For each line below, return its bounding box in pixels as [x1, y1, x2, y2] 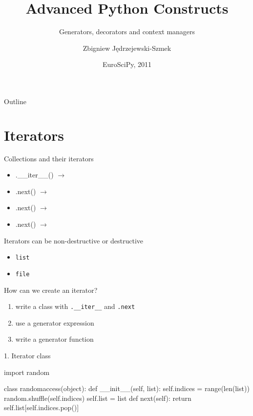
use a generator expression [15, 317, 94, 328]
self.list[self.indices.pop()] [4, 402, 79, 413]
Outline [4, 96, 26, 106]
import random [4, 367, 50, 377]
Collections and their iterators [4, 153, 94, 163]
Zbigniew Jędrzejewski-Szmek [83, 43, 171, 53]
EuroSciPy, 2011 [102, 59, 151, 69]
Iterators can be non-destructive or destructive [4, 235, 144, 245]
